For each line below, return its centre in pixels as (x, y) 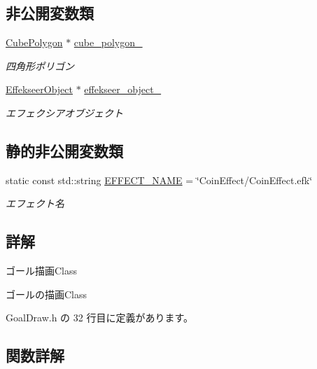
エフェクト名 (35, 203)
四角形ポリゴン (40, 65)
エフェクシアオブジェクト (64, 112)
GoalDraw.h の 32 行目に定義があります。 (100, 318)
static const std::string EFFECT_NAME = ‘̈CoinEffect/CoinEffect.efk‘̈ (159, 180)
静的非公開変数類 (64, 150)
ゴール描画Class (42, 271)
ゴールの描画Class (47, 294)
